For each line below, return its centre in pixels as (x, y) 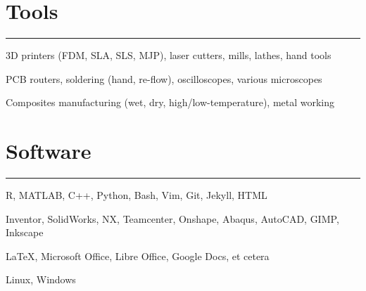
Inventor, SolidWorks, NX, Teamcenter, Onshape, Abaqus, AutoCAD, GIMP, (172, 218)
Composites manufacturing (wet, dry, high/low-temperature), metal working (170, 102)
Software (49, 151)
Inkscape (25, 232)
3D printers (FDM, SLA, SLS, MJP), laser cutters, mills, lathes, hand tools (169, 55)
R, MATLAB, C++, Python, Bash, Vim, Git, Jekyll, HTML (137, 195)
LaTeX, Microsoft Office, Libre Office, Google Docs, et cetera (138, 256)
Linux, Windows (41, 279)
